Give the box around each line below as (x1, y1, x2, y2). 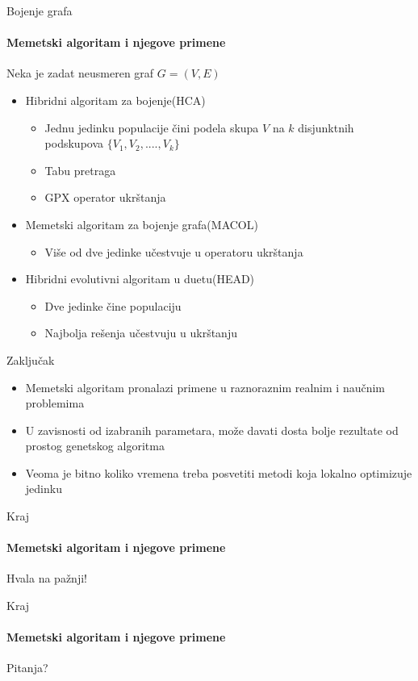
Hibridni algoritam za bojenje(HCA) (25, 91, 206, 108)
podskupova (44, 135, 104, 152)
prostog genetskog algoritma (25, 437, 165, 454)
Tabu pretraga (44, 161, 116, 178)
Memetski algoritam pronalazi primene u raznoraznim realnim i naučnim (25, 378, 386, 395)
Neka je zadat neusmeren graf (6, 65, 154, 81)
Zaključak (6, 351, 55, 368)
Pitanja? (6, 659, 48, 676)
